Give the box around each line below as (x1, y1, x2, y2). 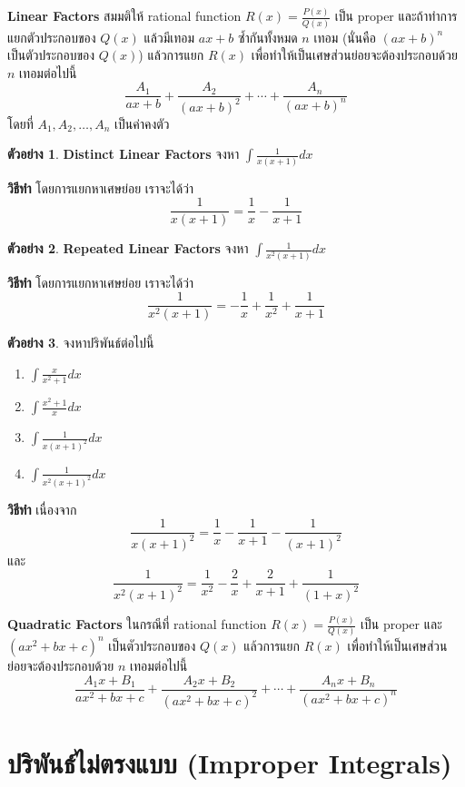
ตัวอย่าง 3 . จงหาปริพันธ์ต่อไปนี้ (7, 333, 154, 352)
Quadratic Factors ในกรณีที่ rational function (7, 615, 267, 634)
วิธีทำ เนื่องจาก (7, 499, 77, 518)
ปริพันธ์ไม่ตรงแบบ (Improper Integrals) (7, 744, 452, 782)
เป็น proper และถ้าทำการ (334, 6, 458, 25)
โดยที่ (7, 113, 34, 133)
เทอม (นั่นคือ (313, 27, 376, 46)
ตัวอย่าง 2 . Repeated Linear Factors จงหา (7, 239, 249, 258)
